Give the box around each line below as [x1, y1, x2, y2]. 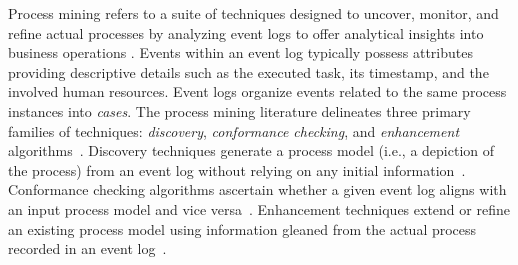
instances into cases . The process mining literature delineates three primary [8, 100, 471, 121]
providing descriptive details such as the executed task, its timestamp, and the [8, 61, 489, 82]
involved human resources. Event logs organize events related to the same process [8, 81, 507, 102]
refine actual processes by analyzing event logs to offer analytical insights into [8, 22, 484, 43]
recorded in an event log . [8, 238, 167, 259]
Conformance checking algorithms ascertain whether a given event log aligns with [8, 179, 507, 200]
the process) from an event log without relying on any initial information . [8, 159, 466, 180]
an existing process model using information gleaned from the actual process [8, 218, 477, 239]
